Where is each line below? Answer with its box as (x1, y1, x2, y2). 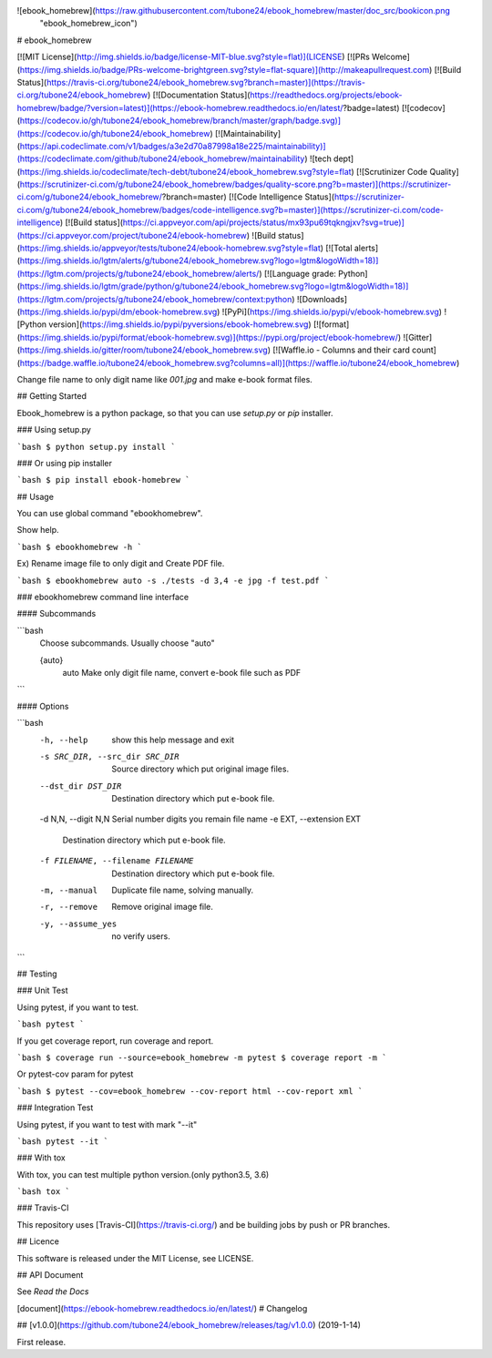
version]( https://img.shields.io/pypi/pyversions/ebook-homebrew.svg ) (48, 319, 312, 330)
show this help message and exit (111, 734, 234, 745)
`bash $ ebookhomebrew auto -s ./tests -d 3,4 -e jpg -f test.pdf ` (16, 575, 330, 586)
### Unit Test (16, 985, 68, 996)
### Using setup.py (16, 424, 91, 435)
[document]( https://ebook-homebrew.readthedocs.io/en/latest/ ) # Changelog (16, 1302, 308, 1313)
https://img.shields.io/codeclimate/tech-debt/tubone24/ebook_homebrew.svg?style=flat (19, 166, 352, 177)
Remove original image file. (111, 902, 214, 913)
